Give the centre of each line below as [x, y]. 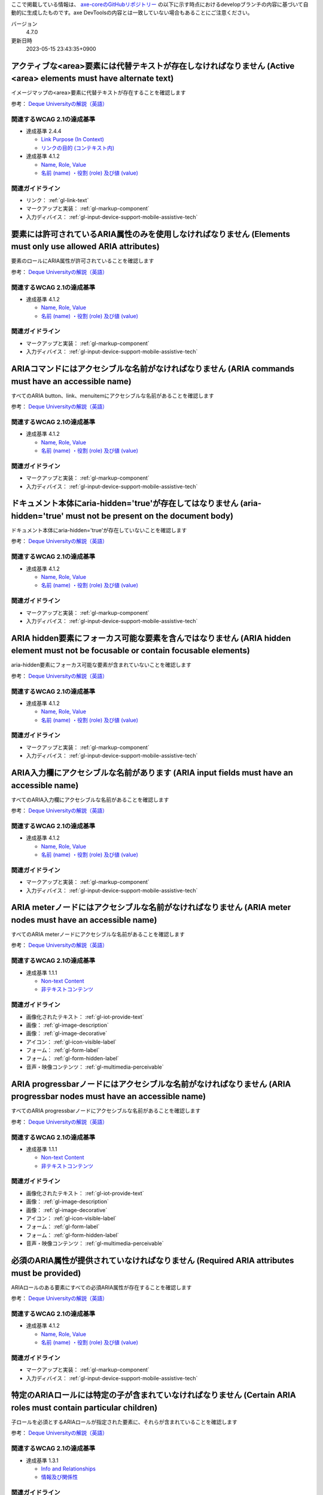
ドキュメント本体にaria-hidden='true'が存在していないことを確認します [99, 530]
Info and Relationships [68, 1469]
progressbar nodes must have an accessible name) [109, 1096]
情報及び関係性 [59, 1477]
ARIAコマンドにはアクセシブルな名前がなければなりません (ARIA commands [153, 369]
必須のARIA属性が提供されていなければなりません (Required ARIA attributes [153, 1260]
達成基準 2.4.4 [44, 131]
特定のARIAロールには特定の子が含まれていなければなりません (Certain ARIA [153, 1395]
